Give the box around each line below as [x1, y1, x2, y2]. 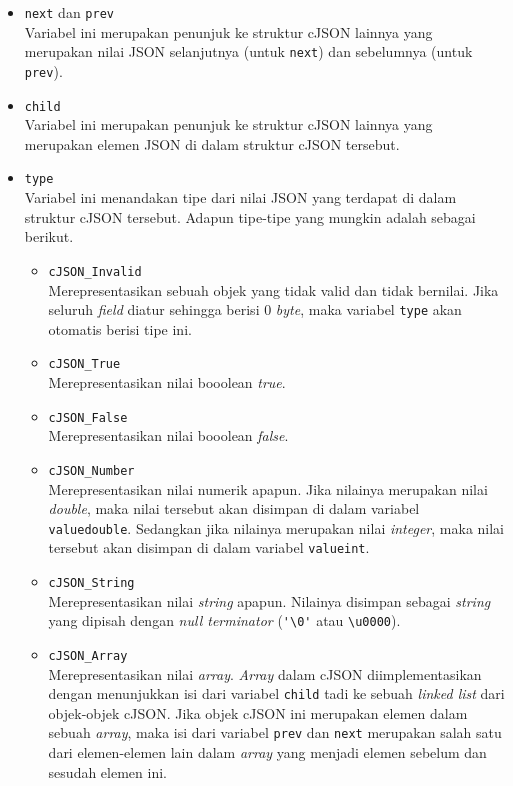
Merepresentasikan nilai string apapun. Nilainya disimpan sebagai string [48, 590, 491, 611]
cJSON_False [48, 410, 128, 425]
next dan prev [24, 2, 114, 22]
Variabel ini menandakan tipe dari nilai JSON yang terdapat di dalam [24, 187, 457, 208]
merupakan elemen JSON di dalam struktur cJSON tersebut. [24, 133, 400, 154]
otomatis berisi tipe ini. [48, 318, 192, 339]
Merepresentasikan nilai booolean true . [48, 372, 286, 392]
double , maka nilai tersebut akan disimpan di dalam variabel [48, 498, 420, 519]
